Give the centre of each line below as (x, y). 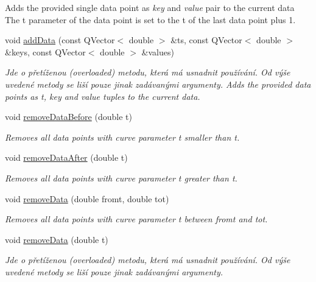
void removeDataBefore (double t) (68, 117)
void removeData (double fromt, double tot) (87, 198)
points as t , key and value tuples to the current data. (103, 96)
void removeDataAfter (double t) (66, 157)
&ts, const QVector (206, 40)
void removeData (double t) (57, 239)
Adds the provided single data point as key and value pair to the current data (150, 7)
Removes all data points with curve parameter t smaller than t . (122, 137)
